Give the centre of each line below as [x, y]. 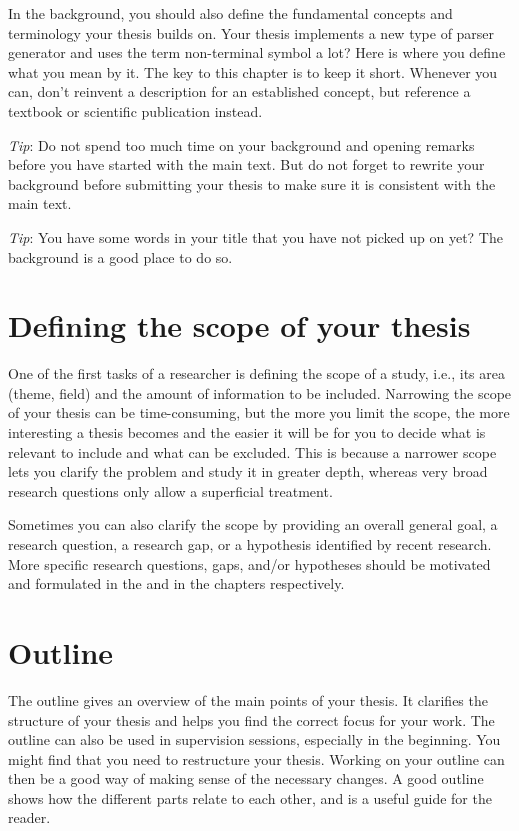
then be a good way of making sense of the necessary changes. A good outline [246, 778]
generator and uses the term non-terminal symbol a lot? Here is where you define [257, 52]
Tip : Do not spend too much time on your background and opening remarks [241, 144]
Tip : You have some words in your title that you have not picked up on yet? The [255, 236]
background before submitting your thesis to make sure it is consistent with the [252, 183]
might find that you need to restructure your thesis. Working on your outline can [256, 758]
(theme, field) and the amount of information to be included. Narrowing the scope [260, 392]
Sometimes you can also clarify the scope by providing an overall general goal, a [253, 524]
